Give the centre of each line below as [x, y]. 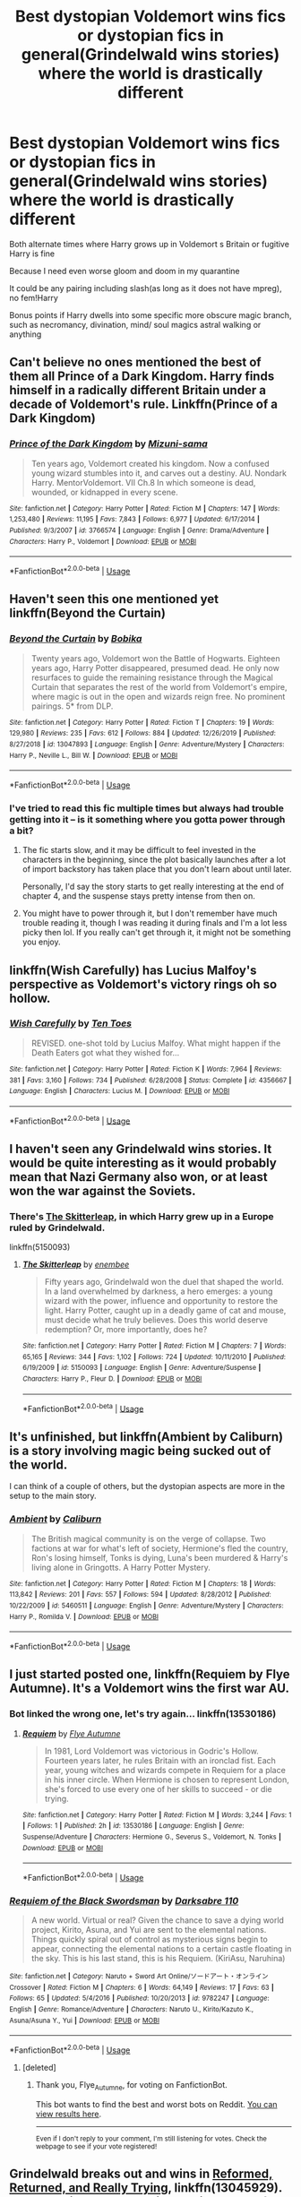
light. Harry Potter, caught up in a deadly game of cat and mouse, [165, 1311]
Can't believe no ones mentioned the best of [135, 362]
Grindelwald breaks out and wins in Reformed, [141, 2174]
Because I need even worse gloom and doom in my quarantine [125, 271]
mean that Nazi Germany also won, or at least [139, 1177]
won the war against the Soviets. [103, 1190]
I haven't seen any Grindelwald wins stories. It [141, 1149]
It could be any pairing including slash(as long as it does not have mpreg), [146, 288]
